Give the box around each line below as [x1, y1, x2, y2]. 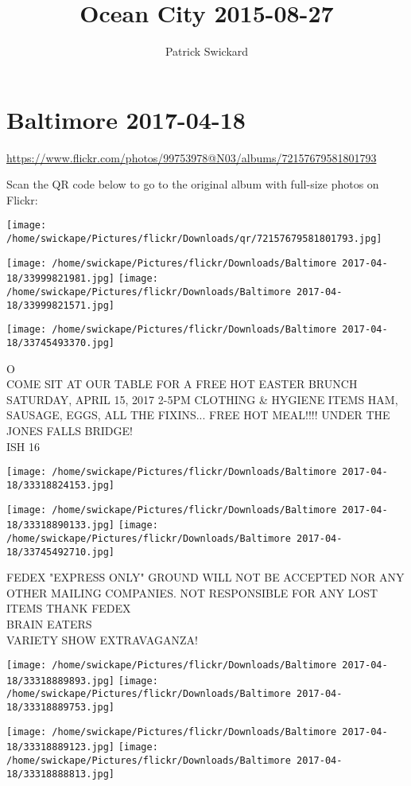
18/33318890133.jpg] [6, 519, 115, 531]
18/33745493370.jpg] [6, 337, 115, 349]
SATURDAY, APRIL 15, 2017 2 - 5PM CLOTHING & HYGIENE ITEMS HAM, [6, 391, 398, 407]
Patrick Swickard [165, 43, 249, 60]
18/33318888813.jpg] [6, 768, 115, 780]
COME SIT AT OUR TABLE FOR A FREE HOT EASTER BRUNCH [6, 375, 358, 392]
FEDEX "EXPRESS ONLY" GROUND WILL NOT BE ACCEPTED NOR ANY [6, 569, 405, 586]
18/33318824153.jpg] [6, 479, 115, 491]
